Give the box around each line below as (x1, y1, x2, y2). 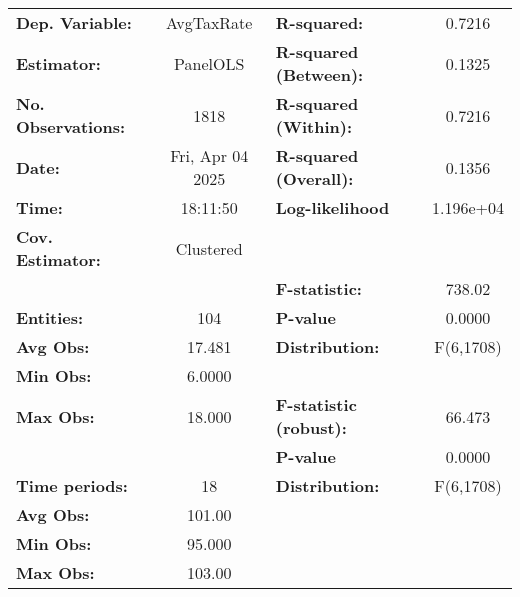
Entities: (16, 306, 84, 329)
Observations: (16, 115, 126, 138)
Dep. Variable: (16, 11, 132, 34)
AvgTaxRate (165, 11, 253, 34)
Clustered (175, 236, 243, 260)
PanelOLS (174, 51, 245, 75)
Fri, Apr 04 (170, 144, 249, 167)
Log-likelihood (275, 196, 390, 219)
